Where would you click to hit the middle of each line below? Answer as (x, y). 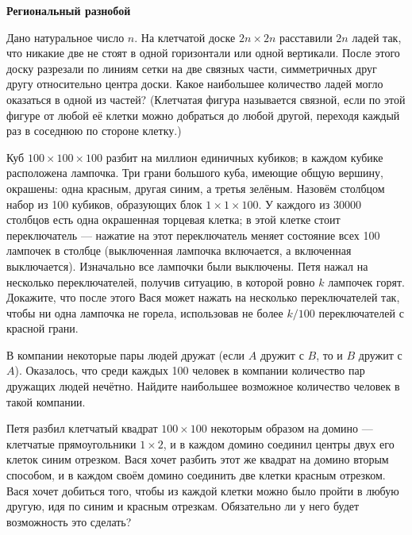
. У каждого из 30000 (310, 204)
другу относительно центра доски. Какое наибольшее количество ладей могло (195, 84)
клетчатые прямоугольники (71, 443)
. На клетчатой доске (185, 37)
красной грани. (42, 328)
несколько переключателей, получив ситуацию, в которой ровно (161, 281)
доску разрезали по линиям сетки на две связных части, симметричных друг (192, 68)
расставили (306, 37)
